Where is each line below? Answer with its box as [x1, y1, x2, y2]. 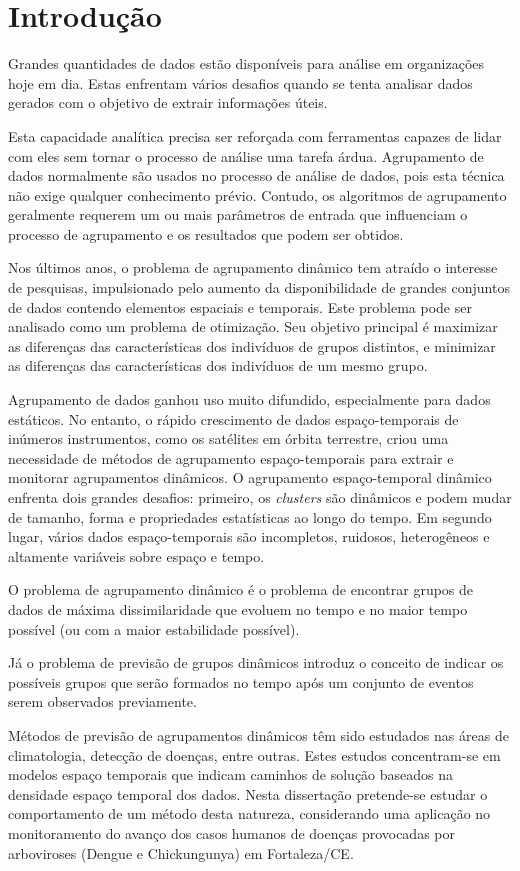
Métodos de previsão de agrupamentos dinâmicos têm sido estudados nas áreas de [8, 724, 509, 745]
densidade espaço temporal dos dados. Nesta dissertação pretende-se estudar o [8, 783, 488, 804]
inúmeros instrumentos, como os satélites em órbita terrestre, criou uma [8, 428, 449, 449]
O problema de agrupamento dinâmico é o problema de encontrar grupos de [8, 579, 474, 600]
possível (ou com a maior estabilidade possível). [8, 618, 300, 639]
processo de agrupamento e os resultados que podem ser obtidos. [8, 223, 404, 244]
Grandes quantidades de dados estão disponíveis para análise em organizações [8, 53, 485, 74]
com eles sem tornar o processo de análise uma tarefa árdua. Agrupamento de [8, 145, 484, 166]
